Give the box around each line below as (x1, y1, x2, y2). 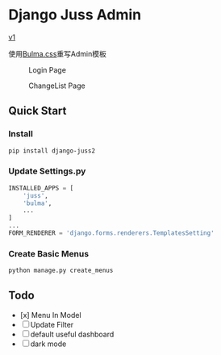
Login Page (28, 65, 67, 74)
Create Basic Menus (8, 248, 90, 259)
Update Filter (30, 319, 74, 329)
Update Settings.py (8, 165, 86, 177)
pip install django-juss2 (8, 147, 95, 155)
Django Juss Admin (8, 6, 142, 24)
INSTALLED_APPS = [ (8, 184, 74, 192)
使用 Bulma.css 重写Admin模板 (8, 48, 106, 58)
